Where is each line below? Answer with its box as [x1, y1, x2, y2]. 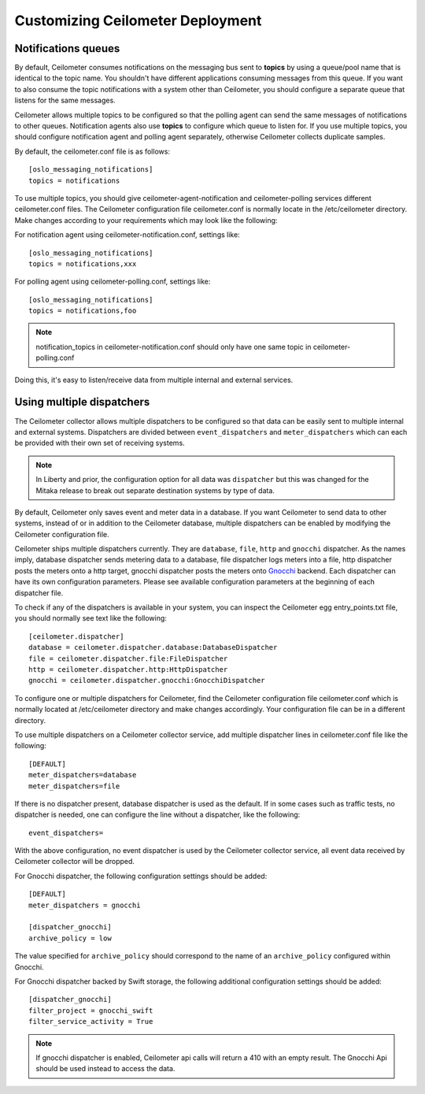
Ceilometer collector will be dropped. [14, 857, 135, 866]
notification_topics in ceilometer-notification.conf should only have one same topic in [35, 342, 312, 351]
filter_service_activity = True [28, 1017, 153, 1026]
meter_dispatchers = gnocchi [28, 900, 141, 910]
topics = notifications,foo [28, 306, 137, 315]
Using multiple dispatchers [14, 395, 150, 409]
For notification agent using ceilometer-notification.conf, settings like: [14, 230, 240, 239]
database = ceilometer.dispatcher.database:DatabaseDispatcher [28, 643, 278, 652]
